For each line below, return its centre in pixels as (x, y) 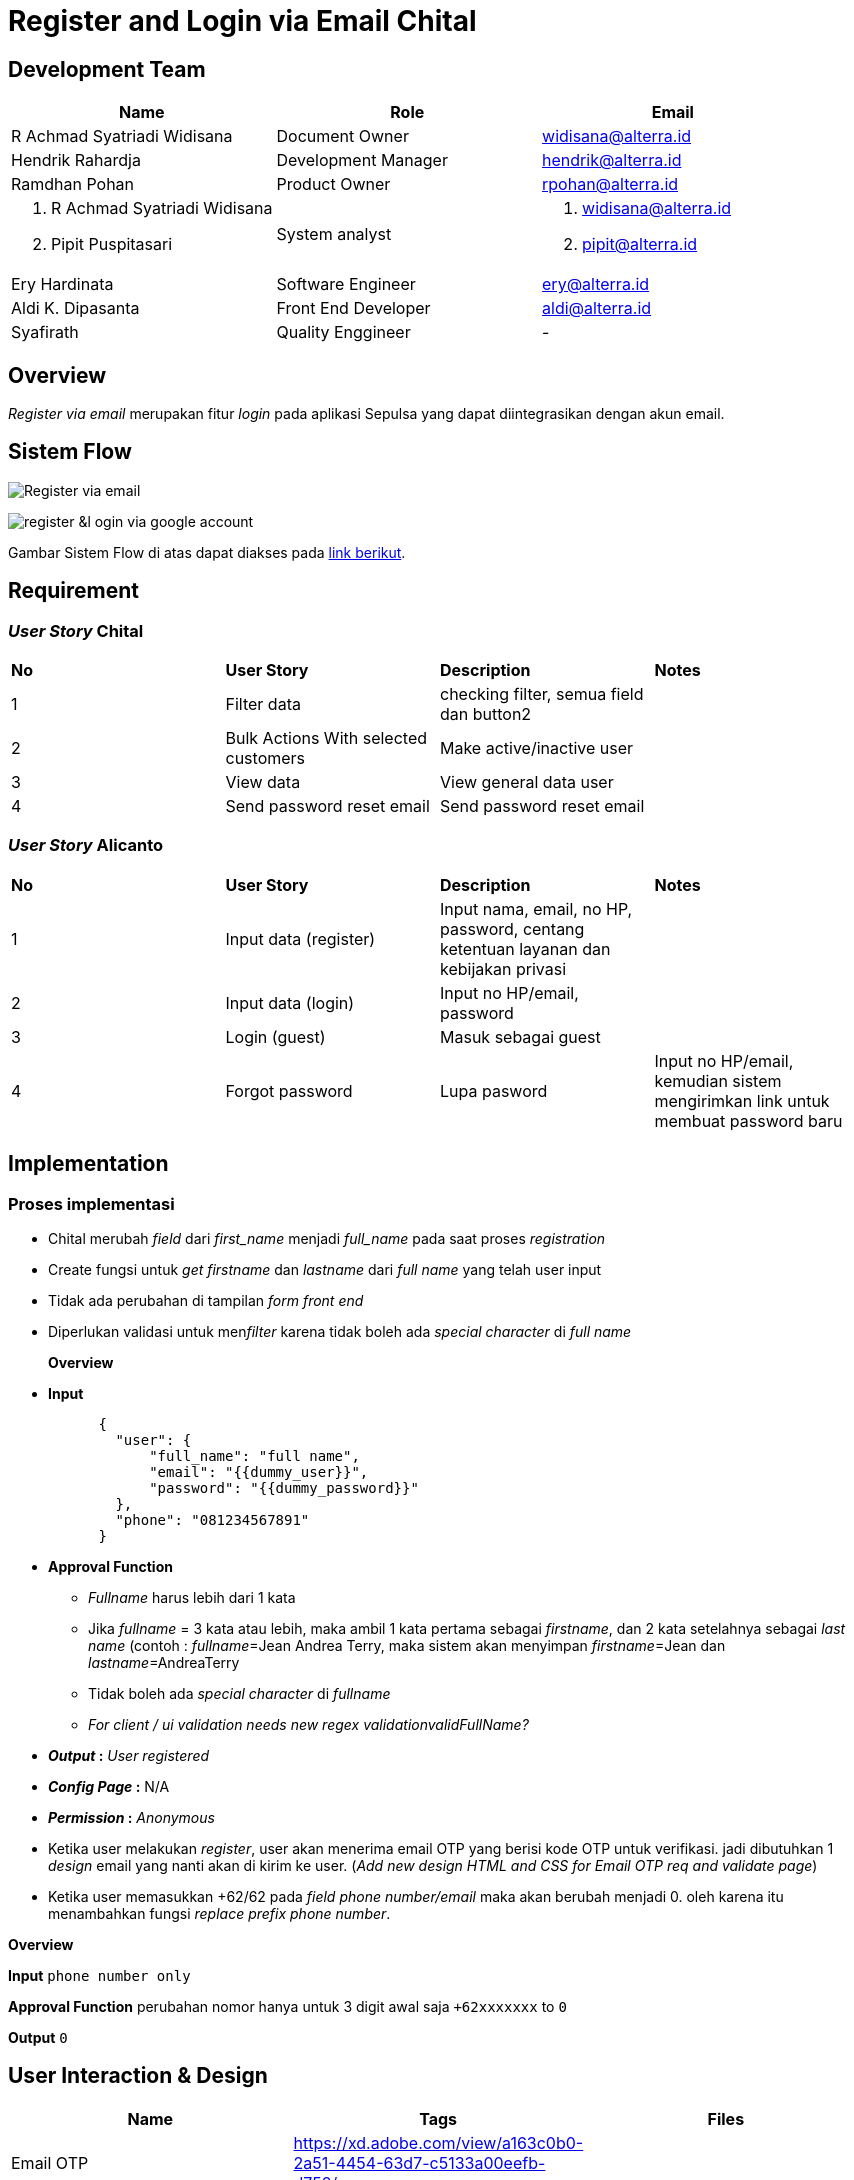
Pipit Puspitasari (112, 244)
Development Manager (362, 160)
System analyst (334, 234)
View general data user (527, 782)
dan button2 (486, 714)
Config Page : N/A (109, 1787)
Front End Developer (353, 308)
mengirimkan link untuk (742, 1100)
